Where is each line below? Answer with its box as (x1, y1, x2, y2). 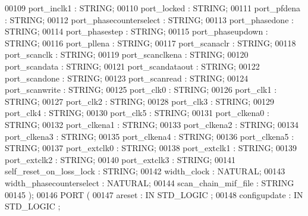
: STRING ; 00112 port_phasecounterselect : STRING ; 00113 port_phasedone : (5, 13, 294, 26)
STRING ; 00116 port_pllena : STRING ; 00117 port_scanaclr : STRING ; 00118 (5, 36, 296, 49)
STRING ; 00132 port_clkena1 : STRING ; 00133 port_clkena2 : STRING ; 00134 (5, 118, 299, 130)
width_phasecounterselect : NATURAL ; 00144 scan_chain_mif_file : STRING (5, 176, 294, 189)
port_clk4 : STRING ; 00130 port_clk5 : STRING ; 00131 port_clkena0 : (5, 107, 269, 119)
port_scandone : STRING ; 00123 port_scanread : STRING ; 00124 (5, 71, 249, 84)
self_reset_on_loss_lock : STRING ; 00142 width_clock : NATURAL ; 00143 (5, 165, 285, 177)
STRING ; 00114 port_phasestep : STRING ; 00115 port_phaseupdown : (5, 25, 268, 37)
